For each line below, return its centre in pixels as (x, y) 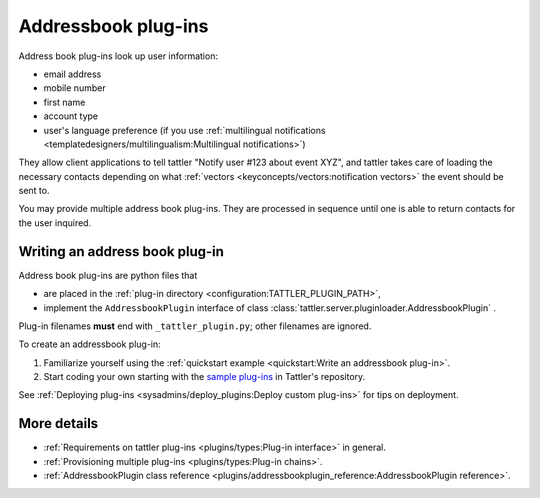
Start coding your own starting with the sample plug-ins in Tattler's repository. (204, 377)
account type (71, 116)
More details (58, 423)
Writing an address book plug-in (121, 251)
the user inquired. (55, 222)
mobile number (74, 88)
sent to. (34, 191)
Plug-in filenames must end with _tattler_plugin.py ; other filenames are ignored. (195, 326)
